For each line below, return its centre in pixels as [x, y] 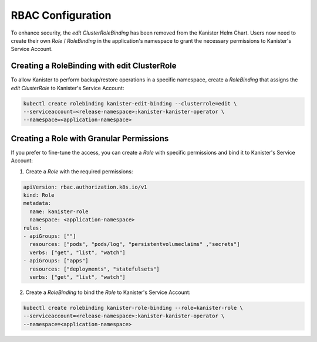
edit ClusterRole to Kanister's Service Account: [68, 88]
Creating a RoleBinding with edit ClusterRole [94, 66]
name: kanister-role [59, 211]
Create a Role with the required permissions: [79, 171]
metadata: [37, 203]
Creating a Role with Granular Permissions [90, 138]
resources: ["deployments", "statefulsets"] [95, 269]
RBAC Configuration [61, 15]
